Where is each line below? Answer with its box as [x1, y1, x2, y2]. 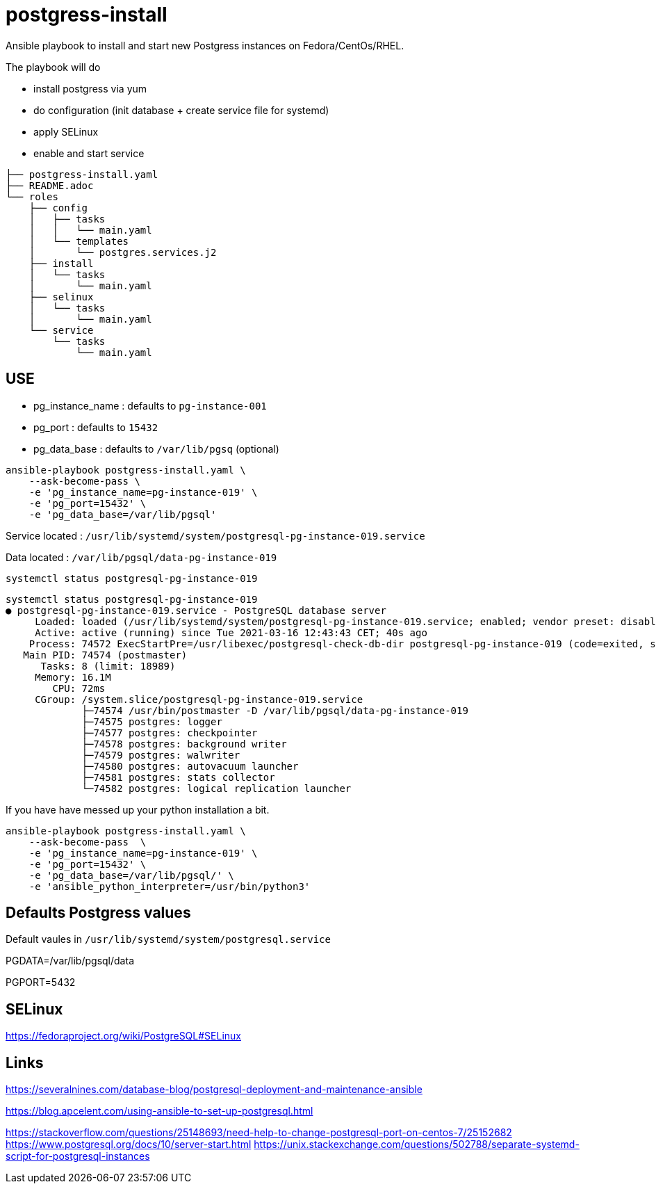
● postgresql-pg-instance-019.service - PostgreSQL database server [6, 604, 386, 616]
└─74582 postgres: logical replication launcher [81, 782, 352, 794]
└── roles [6, 191, 58, 202]
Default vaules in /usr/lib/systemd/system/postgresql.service [6, 933, 331, 946]
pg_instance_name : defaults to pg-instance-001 [33, 399, 267, 412]
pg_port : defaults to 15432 [33, 421, 158, 433]
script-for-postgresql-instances [6, 1150, 150, 1163]
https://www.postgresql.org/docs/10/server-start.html [6, 1138, 252, 1151]
